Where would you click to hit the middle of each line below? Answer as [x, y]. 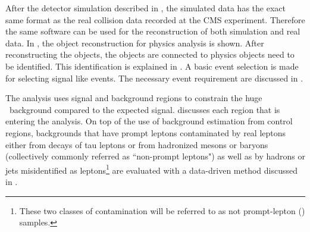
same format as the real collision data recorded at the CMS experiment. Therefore [155, 19]
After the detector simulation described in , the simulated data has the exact [145, 8]
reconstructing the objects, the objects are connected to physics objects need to [150, 54]
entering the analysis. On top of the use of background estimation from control [149, 121]
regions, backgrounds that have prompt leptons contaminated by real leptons [146, 132]
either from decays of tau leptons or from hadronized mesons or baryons [137, 144]
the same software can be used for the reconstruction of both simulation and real [153, 31]
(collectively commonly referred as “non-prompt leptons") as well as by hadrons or [155, 156]
